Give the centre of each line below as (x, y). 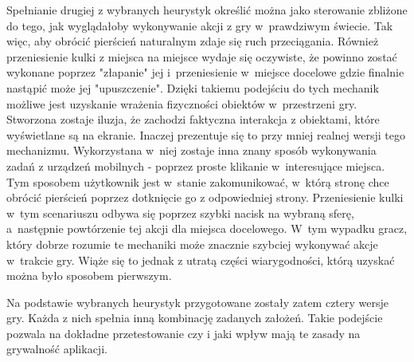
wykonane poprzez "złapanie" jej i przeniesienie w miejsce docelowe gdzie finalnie (205, 72)
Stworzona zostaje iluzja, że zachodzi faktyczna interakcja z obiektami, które (193, 119)
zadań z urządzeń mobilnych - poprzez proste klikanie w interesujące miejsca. (196, 165)
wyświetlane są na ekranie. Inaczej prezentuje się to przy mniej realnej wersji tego (206, 134)
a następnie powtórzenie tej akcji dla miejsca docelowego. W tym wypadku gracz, (207, 228)
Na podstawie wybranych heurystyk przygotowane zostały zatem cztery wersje (197, 302)
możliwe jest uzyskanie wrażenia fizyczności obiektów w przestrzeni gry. (182, 103)
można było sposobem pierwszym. (89, 275)
